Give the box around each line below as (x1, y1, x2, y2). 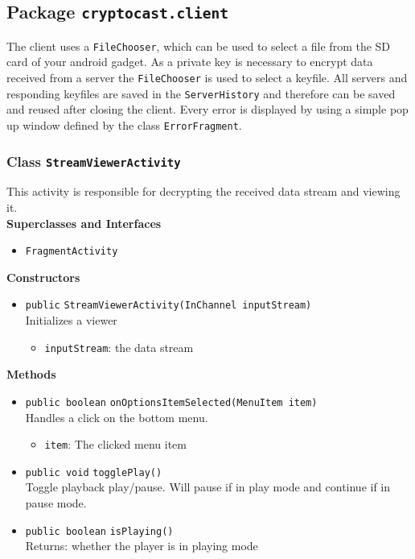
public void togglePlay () (25, 466, 162, 478)
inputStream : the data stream (44, 338, 194, 355)
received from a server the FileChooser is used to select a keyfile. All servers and (6, 69, 408, 86)
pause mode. (25, 495, 87, 511)
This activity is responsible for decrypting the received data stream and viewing (6, 183, 401, 200)
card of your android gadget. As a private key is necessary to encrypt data (6, 53, 373, 70)
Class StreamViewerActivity (6, 151, 181, 171)
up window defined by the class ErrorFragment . (6, 116, 242, 133)
